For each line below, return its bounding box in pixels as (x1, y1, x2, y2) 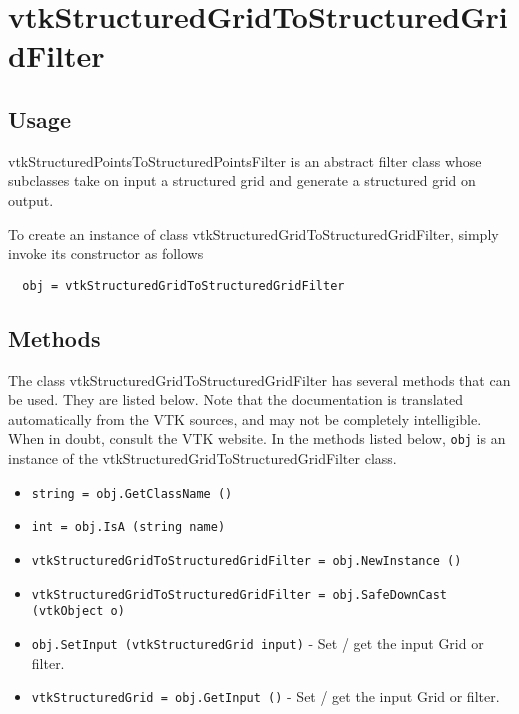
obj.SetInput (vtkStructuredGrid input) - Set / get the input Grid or (31, 632, 484, 653)
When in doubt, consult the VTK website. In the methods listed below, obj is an (8, 428, 506, 449)
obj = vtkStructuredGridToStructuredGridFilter (22, 278, 345, 293)
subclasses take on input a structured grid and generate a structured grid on (8, 170, 476, 191)
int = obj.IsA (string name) (31, 520, 226, 535)
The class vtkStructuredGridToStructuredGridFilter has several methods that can (8, 369, 511, 390)
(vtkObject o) (31, 604, 125, 619)
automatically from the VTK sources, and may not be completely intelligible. (8, 408, 482, 429)
